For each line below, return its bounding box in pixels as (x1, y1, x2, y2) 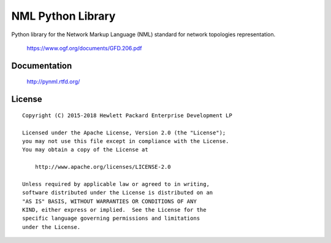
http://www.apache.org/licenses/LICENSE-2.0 (34, 163, 171, 171)
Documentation (11, 60, 72, 71)
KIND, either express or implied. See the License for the (22, 206, 207, 214)
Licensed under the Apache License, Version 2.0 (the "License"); (22, 129, 226, 136)
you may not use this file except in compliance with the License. (22, 137, 229, 144)
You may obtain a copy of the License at (22, 146, 148, 153)
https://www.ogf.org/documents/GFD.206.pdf (26, 44, 142, 52)
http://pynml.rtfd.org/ (26, 78, 80, 85)
